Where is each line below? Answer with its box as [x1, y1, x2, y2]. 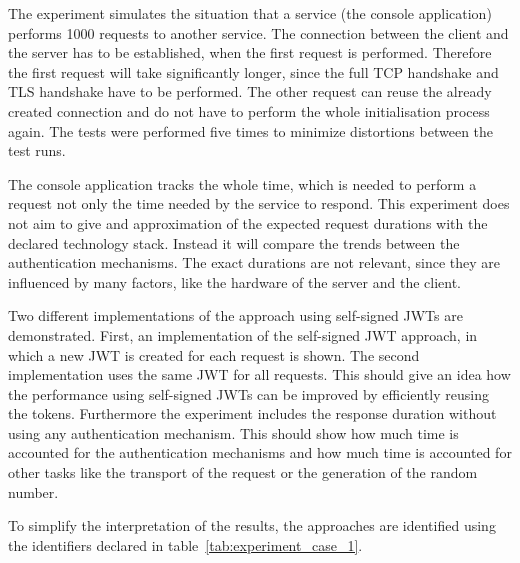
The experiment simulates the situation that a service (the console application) [8, 3, 492, 23]
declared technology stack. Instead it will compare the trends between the [8, 232, 460, 253]
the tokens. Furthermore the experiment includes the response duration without [8, 403, 497, 424]
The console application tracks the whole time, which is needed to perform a [8, 173, 477, 194]
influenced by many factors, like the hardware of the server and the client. [8, 271, 462, 292]
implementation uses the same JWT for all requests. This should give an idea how [8, 364, 511, 385]
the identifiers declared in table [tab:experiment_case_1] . [8, 534, 363, 555]
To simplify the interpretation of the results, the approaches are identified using [8, 515, 496, 536]
